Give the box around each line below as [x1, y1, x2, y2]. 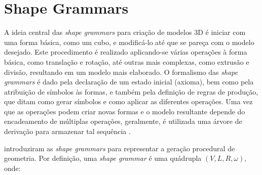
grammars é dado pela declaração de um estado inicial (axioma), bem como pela [4, 76, 254, 87]
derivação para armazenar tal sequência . [4, 126, 131, 137]
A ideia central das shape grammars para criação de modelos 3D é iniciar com [4, 27, 246, 37]
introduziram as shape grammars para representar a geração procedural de [4, 143, 235, 153]
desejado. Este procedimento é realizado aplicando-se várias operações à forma [4, 47, 247, 57]
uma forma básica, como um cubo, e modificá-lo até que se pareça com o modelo [4, 36, 254, 47]
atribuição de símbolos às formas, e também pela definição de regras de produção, [4, 86, 258, 97]
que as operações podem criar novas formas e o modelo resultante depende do [4, 106, 245, 116]
